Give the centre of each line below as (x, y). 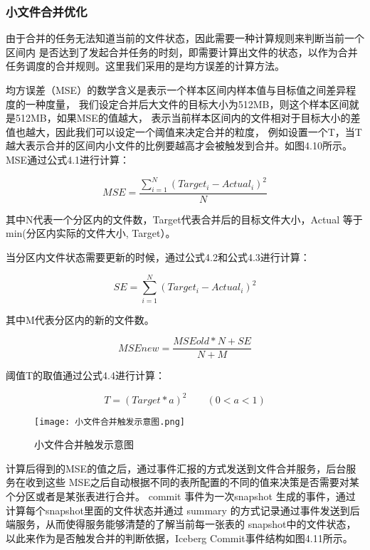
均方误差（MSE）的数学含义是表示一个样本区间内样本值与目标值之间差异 (176, 90)
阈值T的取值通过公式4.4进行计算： (85, 375)
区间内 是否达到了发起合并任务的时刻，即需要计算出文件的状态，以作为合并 (182, 52)
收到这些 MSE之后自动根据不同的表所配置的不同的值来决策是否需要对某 (192, 482)
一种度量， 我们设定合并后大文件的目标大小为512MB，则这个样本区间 (187, 104)
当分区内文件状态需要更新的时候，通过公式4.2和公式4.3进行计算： (158, 257)
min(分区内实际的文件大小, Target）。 (91, 233)
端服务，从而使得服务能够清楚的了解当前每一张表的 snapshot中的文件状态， (181, 524)
